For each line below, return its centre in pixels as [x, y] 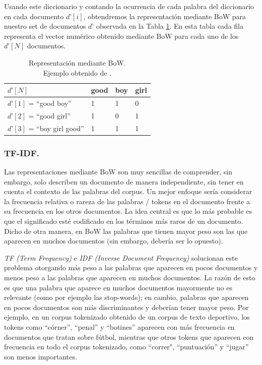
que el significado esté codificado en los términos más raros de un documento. [124, 221]
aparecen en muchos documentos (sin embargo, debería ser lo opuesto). [114, 241]
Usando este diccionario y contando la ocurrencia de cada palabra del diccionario [129, 6]
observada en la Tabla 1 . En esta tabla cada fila [170, 26]
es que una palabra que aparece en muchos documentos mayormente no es [118, 287]
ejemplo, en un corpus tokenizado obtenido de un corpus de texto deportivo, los [127, 317]
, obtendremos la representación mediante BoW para [165, 16]
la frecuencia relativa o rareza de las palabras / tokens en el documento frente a [127, 201]
